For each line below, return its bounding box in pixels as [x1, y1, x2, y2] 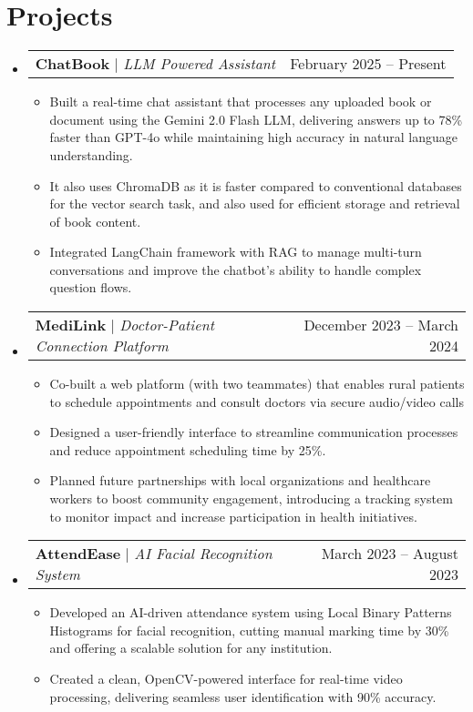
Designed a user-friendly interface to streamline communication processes [49, 422, 458, 442]
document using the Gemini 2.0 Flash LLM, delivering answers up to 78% [49, 109, 463, 128]
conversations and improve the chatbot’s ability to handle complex [49, 259, 422, 279]
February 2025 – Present [290, 53, 447, 75]
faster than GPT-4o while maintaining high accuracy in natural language [49, 127, 458, 147]
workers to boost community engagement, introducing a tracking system [49, 489, 453, 508]
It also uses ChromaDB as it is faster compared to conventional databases [49, 176, 462, 195]
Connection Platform [35, 335, 169, 357]
